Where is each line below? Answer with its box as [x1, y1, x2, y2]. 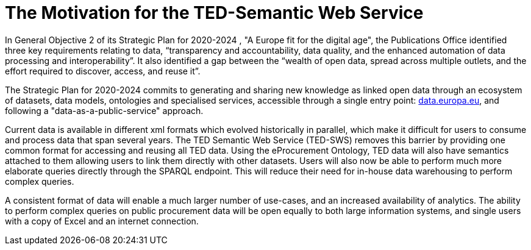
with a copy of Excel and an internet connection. [5, 215, 199, 226]
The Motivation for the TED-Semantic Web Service [5, 2, 424, 23]
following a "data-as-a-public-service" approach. [5, 105, 204, 116]
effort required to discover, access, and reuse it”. [5, 65, 201, 76]
